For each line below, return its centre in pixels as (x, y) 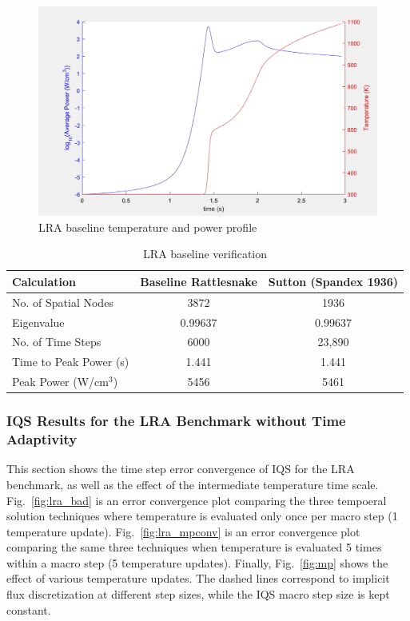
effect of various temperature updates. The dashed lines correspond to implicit (198, 578)
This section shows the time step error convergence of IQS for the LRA (181, 469)
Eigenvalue (38, 322)
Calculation (44, 281)
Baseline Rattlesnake (199, 281)
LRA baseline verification (205, 254)
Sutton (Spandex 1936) (333, 281)
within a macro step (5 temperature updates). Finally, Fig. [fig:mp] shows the (197, 562)
